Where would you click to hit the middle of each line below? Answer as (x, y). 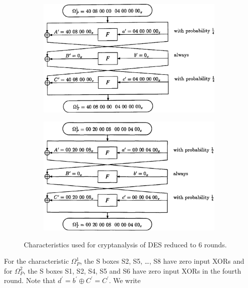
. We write (125, 280)
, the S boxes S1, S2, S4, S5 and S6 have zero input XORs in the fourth (132, 270)
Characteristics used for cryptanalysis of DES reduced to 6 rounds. (125, 244)
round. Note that (30, 280)
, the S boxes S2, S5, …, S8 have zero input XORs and (162, 261)
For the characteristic (36, 261)
